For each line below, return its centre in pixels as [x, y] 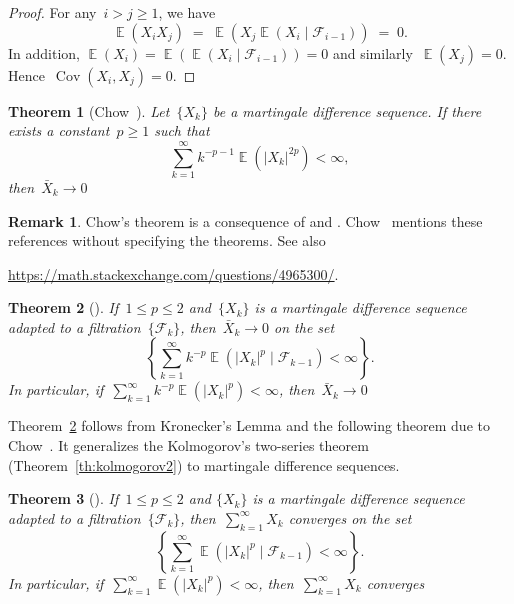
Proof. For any [52, 12]
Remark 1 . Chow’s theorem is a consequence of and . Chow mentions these [245, 220]
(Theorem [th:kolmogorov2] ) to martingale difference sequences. [204, 464]
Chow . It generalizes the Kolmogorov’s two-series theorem [188, 445]
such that [182, 130]
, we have [187, 12]
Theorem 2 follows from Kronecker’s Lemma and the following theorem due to [249, 425]
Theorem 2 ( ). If [63, 307]
